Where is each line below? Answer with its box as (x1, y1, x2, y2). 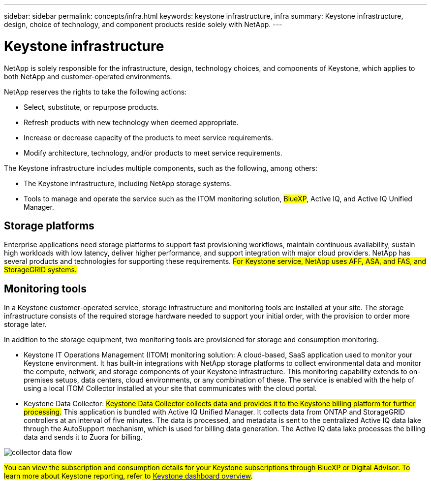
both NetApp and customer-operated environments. (4, 72, 172, 81)
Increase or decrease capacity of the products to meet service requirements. (24, 133, 273, 142)
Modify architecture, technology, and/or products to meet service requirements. (24, 148, 282, 157)
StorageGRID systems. (4, 265, 77, 274)
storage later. (4, 320, 47, 329)
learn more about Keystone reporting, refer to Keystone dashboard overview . (4, 472, 253, 481)
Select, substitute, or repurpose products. (24, 102, 159, 111)
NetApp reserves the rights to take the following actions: (4, 87, 187, 96)
